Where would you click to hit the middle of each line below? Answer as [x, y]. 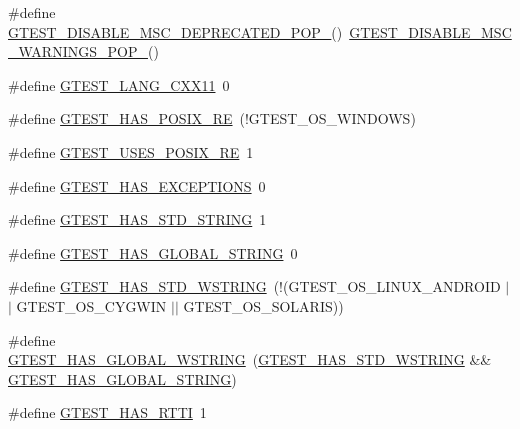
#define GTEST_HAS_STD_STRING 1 [137, 219]
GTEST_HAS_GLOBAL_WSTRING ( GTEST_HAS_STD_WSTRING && [250, 359]
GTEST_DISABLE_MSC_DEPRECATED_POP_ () [175, 31]
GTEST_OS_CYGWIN [91, 305]
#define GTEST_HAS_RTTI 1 [107, 412]
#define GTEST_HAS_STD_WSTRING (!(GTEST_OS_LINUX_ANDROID [254, 286]
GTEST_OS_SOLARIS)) [263, 305]
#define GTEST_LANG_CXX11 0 [119, 84]
